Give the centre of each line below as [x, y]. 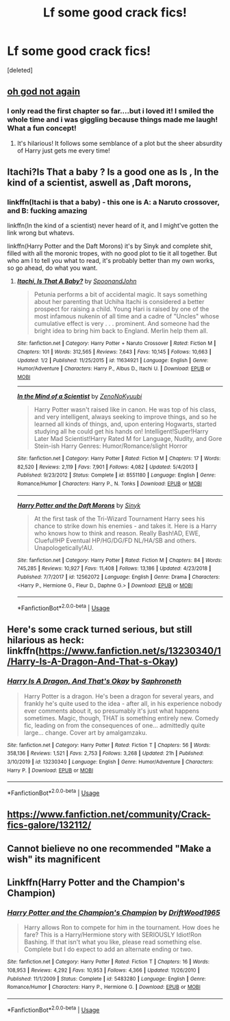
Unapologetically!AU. [64, 547]
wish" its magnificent [54, 859]
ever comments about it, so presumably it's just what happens [112, 711]
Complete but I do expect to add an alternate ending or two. [108, 949]
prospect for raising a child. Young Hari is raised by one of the [122, 309]
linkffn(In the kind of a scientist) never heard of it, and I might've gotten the [113, 226]
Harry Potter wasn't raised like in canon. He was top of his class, [125, 409]
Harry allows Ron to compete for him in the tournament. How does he [122, 928]
